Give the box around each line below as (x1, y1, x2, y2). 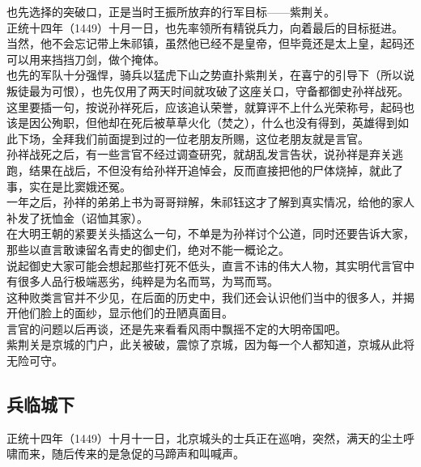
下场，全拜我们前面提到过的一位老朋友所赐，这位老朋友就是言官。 (17, 129, 369, 146)
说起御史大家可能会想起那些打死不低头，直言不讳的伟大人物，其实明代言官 (6, 257, 403, 274)
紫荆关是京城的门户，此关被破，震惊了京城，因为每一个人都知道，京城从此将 (6, 336, 415, 353)
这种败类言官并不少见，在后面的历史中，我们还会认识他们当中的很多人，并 (6, 288, 403, 305)
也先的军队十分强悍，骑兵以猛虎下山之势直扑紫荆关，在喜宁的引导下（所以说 (6, 66, 415, 83)
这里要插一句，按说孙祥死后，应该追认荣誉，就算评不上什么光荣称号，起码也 (6, 98, 415, 115)
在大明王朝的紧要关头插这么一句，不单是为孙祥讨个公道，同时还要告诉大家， (6, 225, 415, 242)
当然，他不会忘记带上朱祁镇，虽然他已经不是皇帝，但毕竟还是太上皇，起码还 (6, 35, 415, 52)
